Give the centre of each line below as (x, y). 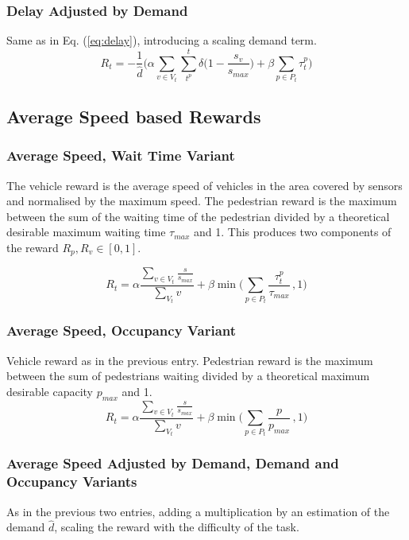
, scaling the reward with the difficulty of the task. (177, 527)
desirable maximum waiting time (86, 232)
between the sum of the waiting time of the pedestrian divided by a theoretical (198, 216)
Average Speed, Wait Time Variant (121, 155)
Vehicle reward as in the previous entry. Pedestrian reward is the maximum (190, 360)
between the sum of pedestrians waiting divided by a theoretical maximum (188, 376)
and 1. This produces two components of (293, 232)
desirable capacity (50, 391)
